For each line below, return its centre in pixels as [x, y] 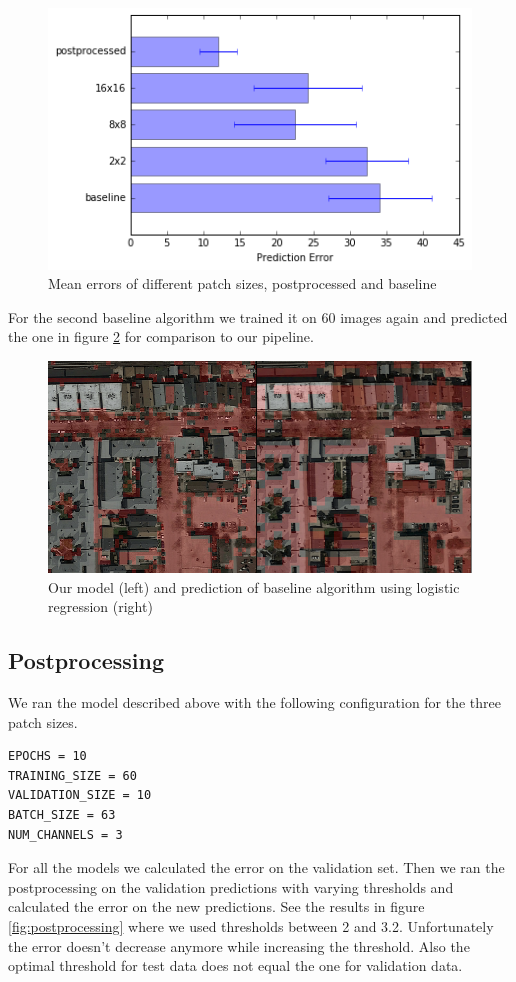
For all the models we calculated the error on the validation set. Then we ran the [256, 867]
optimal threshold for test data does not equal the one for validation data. [235, 965]
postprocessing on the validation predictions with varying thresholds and [231, 886]
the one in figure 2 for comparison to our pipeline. [161, 336]
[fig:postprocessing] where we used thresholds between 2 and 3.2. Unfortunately [251, 925]
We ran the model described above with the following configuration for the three [255, 702]
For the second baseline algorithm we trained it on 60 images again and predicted [258, 316]
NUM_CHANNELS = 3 [65, 834]
